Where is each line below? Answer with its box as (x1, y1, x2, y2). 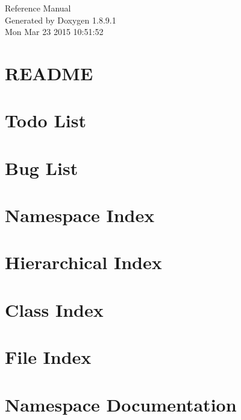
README (5, 60, 93, 85)
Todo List (5, 108, 86, 133)
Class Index (5, 297, 104, 322)
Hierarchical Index (5, 250, 162, 275)
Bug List (5, 155, 78, 180)
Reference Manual (5, 2, 71, 14)
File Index (5, 345, 92, 369)
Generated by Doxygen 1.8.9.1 (5, 13, 116, 26)
